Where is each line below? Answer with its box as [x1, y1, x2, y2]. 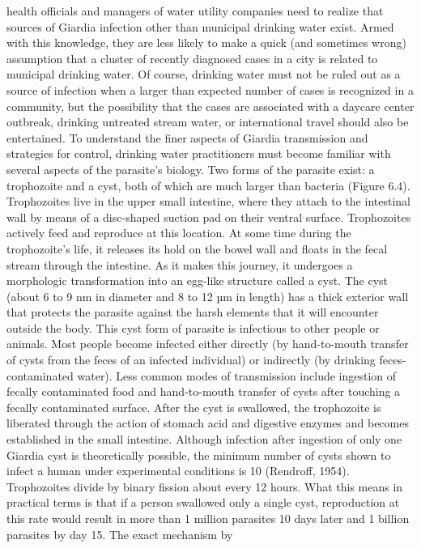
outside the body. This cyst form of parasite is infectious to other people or [6, 319, 380, 336]
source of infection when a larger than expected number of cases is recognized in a [6, 81, 414, 98]
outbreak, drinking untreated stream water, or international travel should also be [6, 113, 409, 130]
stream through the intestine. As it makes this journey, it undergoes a [6, 256, 353, 273]
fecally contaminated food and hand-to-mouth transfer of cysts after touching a [6, 383, 401, 400]
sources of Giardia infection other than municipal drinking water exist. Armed [6, 18, 394, 35]
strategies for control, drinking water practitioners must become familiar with [6, 145, 391, 162]
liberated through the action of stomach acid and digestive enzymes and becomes [6, 414, 409, 431]
